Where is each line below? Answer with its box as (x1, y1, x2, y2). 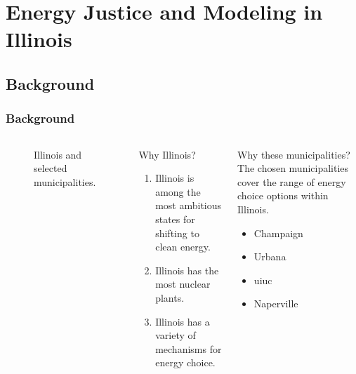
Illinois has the (155, 262, 219, 277)
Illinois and (34, 147, 82, 161)
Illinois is (155, 171, 195, 185)
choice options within (237, 188, 329, 203)
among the (155, 184, 201, 199)
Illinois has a (155, 314, 210, 328)
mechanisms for (155, 341, 222, 356)
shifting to (155, 225, 199, 240)
